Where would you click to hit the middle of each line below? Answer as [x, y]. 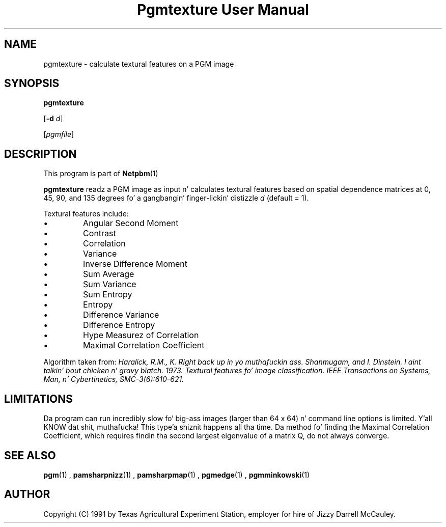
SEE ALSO [30, 455]
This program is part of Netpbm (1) [101, 174]
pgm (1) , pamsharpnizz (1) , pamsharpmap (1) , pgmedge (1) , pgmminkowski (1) [177, 475]
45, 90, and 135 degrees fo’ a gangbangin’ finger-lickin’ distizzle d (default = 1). [176, 198]
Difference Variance [121, 315]
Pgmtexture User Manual [223, 10]
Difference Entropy [119, 325]
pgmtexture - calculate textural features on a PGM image [139, 64]
